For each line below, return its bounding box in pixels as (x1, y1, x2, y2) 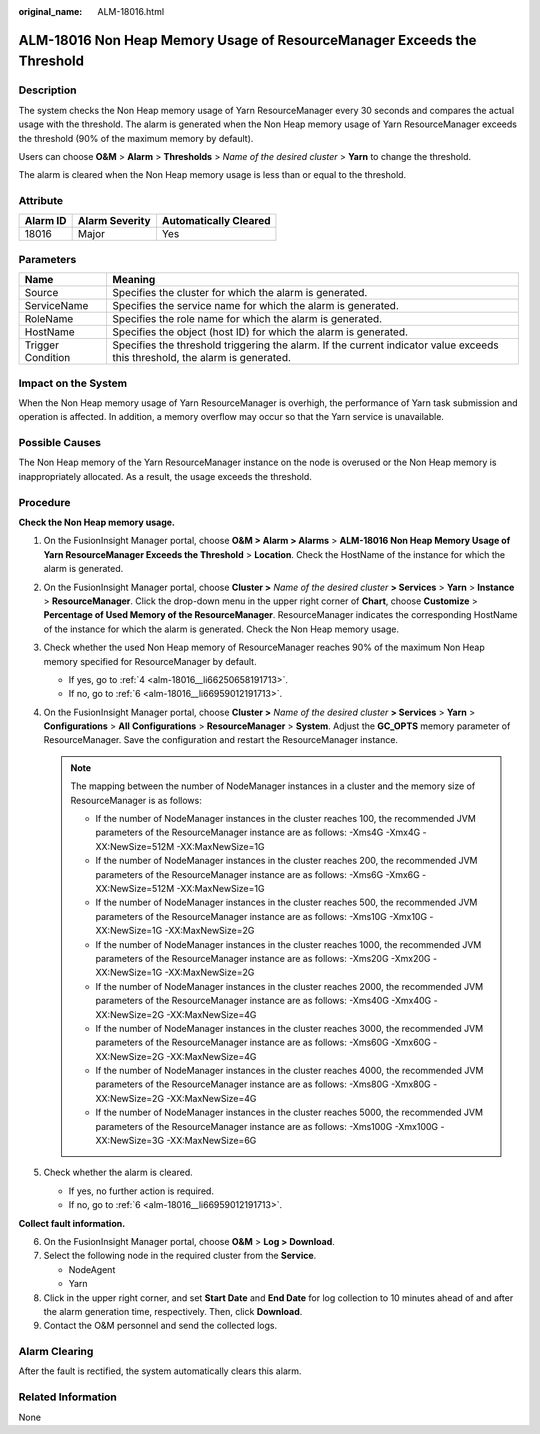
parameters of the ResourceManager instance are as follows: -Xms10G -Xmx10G (95, 910, 428, 922)
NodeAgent (68, 1263, 116, 1275)
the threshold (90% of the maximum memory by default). (18, 132, 254, 144)
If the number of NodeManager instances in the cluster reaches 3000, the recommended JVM (95, 1022, 484, 1034)
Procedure (18, 495, 71, 509)
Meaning (112, 273, 156, 287)
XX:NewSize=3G (95, 1135, 165, 1147)
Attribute (18, 194, 64, 208)
